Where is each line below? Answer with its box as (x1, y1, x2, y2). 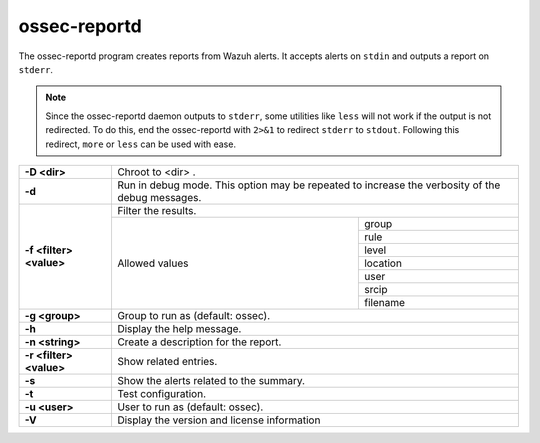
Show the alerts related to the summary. (116, 373, 305, 387)
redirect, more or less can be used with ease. (45, 138, 237, 150)
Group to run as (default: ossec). (116, 308, 271, 322)
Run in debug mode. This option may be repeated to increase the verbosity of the (116, 178, 501, 192)
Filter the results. (116, 203, 197, 217)
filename (363, 295, 405, 309)
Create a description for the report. (116, 335, 282, 349)
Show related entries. (116, 354, 218, 368)
